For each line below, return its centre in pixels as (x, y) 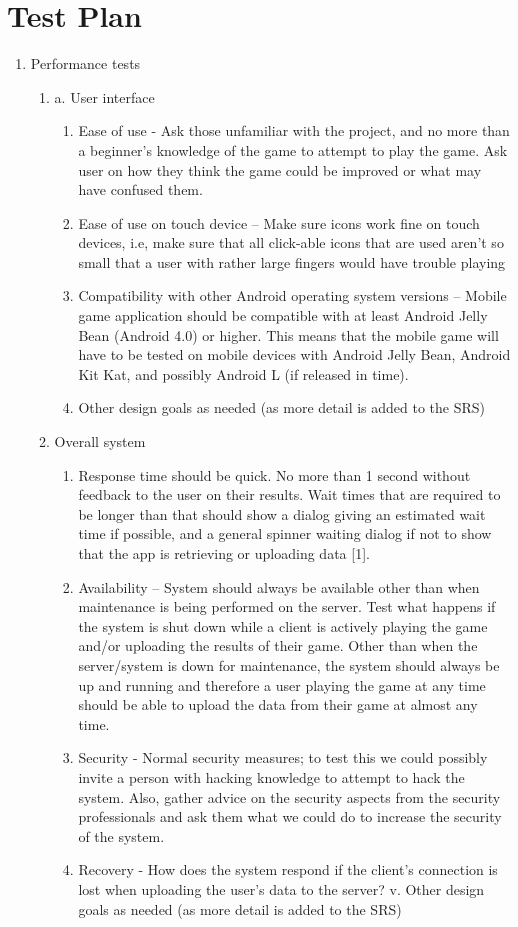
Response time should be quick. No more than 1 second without (274, 474)
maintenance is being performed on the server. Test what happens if (287, 606)
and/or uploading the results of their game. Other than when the (278, 645)
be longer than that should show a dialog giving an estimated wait (282, 513)
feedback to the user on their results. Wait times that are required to (289, 494)
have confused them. (140, 189)
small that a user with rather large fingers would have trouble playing (292, 261)
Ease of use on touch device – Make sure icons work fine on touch (279, 222)
